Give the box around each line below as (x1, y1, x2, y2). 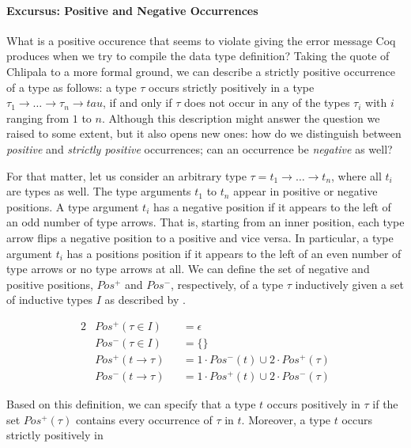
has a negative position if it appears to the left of (153, 198, 391, 215)
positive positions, (6, 275, 93, 292)
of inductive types (6, 291, 92, 308)
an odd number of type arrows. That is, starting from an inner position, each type (6, 214, 405, 230)
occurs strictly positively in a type (149, 78, 315, 95)
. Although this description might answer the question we (101, 109, 380, 126)
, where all (331, 167, 382, 184)
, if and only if (103, 94, 172, 111)
